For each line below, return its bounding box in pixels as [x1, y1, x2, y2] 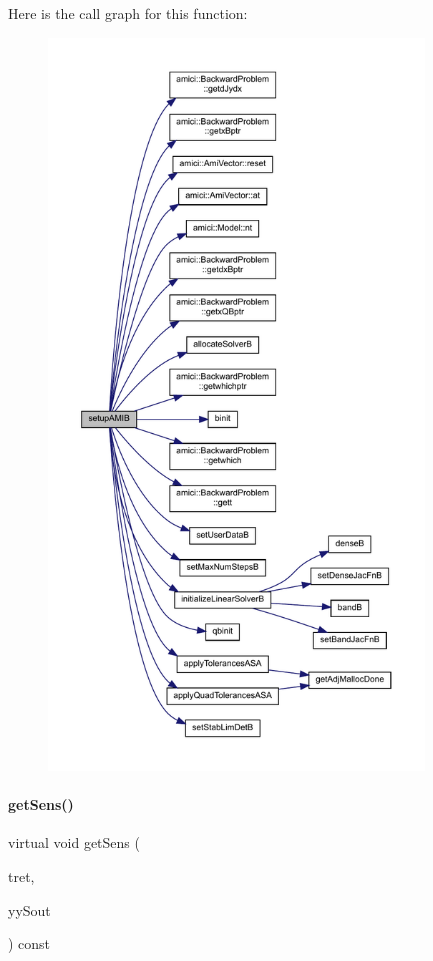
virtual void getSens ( [8, 832, 140, 853]
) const [8, 933, 51, 954]
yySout [8, 899, 51, 920]
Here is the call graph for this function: [8, 3, 248, 23]
